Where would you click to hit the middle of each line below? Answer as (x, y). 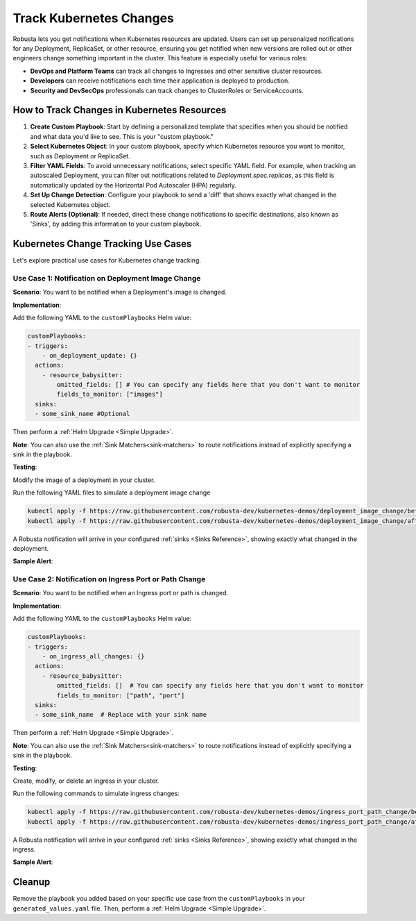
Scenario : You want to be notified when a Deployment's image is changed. (120, 292)
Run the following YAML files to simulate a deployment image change (112, 492)
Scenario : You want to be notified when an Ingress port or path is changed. (121, 593)
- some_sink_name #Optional (83, 414)
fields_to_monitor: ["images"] (110, 395)
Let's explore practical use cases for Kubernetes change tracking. (107, 260)
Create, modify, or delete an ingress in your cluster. (86, 781)
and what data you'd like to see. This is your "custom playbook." (122, 136)
